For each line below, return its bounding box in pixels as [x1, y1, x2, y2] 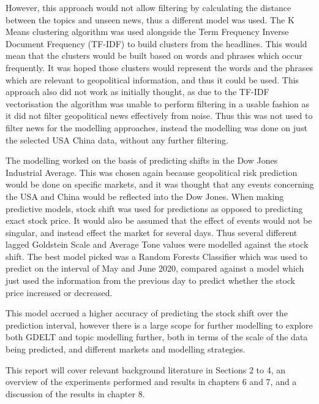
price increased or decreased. [6, 286, 113, 299]
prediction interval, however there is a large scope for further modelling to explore [6, 318, 313, 331]
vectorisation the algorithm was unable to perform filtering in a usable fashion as [6, 97, 310, 110]
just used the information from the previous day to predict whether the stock [6, 274, 296, 287]
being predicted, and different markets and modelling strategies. [6, 343, 246, 356]
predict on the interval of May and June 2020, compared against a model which [6, 262, 304, 275]
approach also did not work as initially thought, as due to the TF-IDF [6, 85, 269, 98]
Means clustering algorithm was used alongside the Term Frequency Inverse [6, 25, 289, 38]
